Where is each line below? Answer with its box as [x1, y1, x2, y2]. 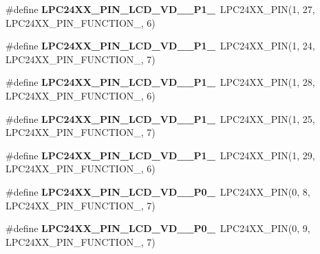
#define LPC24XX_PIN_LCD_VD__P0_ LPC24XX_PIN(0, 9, [6, 221, 310, 235]
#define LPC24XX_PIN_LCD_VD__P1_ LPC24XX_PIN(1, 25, [6, 111, 315, 126]
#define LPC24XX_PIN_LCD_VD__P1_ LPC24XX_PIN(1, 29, [6, 148, 315, 162]
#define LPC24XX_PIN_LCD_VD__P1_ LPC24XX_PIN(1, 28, [6, 75, 315, 89]
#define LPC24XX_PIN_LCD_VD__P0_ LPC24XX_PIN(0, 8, [6, 184, 310, 198]
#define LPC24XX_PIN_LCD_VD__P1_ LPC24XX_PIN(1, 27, [6, 2, 315, 16]
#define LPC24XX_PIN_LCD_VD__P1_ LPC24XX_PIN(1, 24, [6, 38, 315, 53]
